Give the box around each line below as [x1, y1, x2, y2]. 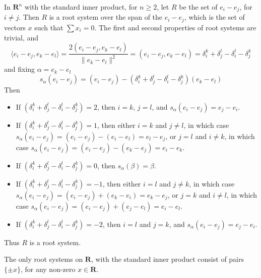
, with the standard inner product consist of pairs [91, 254, 244, 264]
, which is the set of [184, 12, 245, 22]
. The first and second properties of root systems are [94, 22, 256, 32]
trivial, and [4, 32, 39, 42]
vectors [4, 22, 26, 32]
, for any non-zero [20, 263, 76, 274]
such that [34, 22, 63, 32]
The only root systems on [4, 254, 83, 264]
